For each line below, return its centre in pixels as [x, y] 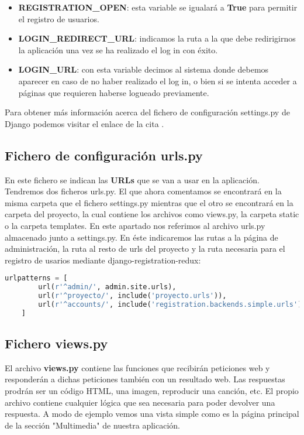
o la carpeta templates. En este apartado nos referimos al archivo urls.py [135, 225]
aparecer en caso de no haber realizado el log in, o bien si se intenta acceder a [158, 81]
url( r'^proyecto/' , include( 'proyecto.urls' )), [132, 296]
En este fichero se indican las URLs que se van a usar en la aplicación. [132, 179]
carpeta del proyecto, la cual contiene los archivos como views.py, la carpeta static [152, 214]
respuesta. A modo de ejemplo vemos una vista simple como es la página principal [152, 414]
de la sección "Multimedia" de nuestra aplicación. [92, 425]
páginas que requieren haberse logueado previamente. [114, 92]
